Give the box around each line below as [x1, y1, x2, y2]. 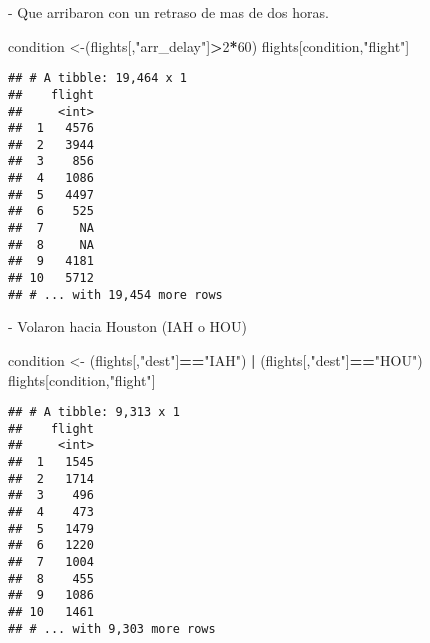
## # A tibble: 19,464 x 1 [8, 71, 187, 86]
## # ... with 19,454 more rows [8, 287, 223, 302]
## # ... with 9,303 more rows [8, 621, 216, 636]
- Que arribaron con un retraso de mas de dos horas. [8, 2, 329, 22]
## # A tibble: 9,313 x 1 [8, 405, 180, 420]
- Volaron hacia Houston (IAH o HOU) [8, 316, 247, 337]
